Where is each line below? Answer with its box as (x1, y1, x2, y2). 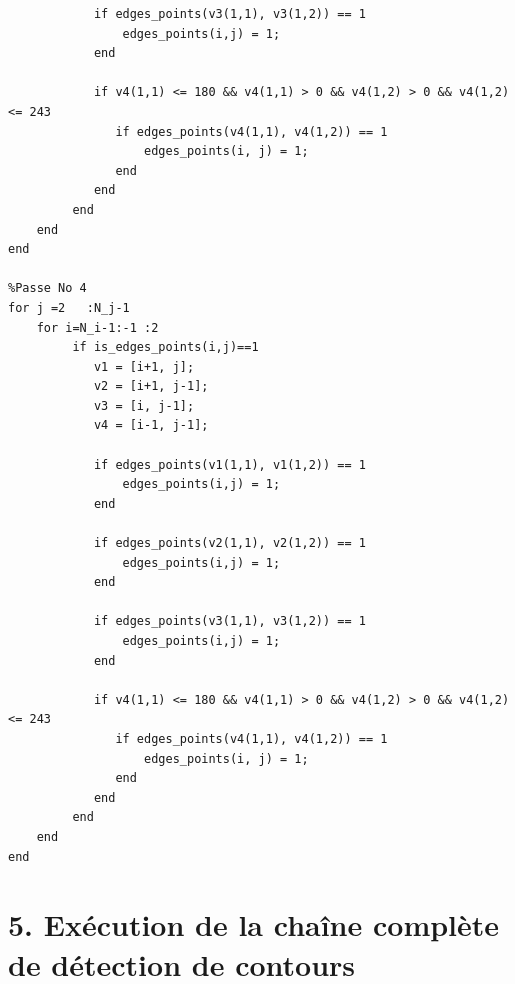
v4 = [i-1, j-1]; (93, 418, 209, 433)
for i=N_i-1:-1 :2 (36, 320, 159, 335)
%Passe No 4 (8, 281, 87, 296)
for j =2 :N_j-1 (8, 300, 130, 315)
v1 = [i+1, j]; (93, 359, 195, 374)
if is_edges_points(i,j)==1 (72, 340, 259, 355)
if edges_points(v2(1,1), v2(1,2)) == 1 (93, 536, 366, 551)
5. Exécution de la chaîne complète (8, 904, 500, 945)
